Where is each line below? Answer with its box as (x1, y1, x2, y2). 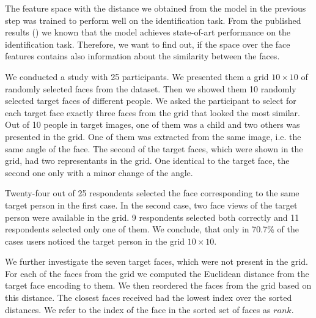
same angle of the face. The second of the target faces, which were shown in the (5, 142, 303, 155)
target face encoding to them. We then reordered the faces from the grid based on (5, 279, 312, 292)
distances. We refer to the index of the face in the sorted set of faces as (5, 303, 271, 316)
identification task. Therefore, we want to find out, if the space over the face (5, 37, 290, 50)
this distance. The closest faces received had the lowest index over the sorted (5, 291, 292, 304)
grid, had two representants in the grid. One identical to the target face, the (5, 154, 290, 167)
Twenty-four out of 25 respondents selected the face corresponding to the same (5, 187, 299, 199)
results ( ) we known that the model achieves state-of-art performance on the (5, 26, 291, 39)
